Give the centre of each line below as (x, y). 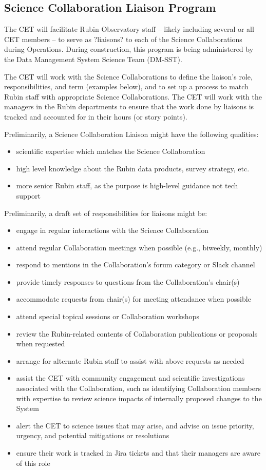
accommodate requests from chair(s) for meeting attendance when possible (134, 299)
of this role (33, 463)
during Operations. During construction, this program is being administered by (129, 49)
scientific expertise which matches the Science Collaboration (111, 151)
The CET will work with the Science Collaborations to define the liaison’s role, (128, 76)
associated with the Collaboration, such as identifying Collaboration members (138, 388)
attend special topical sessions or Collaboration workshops (108, 316)
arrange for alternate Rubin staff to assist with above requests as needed (130, 360)
